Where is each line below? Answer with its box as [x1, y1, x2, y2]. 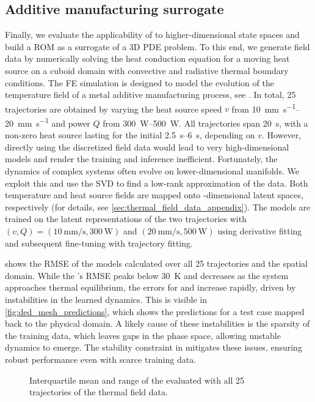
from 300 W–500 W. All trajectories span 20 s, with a [103, 116, 308, 129]
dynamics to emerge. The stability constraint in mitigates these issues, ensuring [5, 341, 302, 354]
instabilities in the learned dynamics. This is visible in [5, 292, 208, 305]
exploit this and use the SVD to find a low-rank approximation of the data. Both [5, 176, 308, 189]
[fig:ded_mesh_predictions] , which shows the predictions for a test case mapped [5, 305, 305, 318]
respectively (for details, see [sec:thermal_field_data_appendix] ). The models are [5, 200, 311, 213]
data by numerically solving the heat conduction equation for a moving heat [5, 52, 290, 65]
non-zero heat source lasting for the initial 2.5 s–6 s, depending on [5, 128, 255, 141]
